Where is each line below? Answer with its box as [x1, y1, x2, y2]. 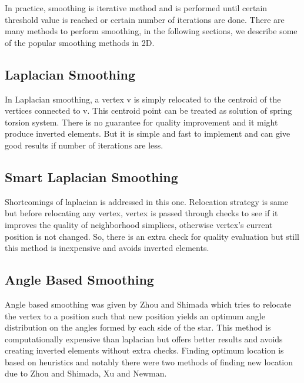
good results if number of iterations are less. [5, 138, 163, 151]
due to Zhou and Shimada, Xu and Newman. [5, 367, 167, 379]
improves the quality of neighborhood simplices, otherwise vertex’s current [5, 218, 273, 230]
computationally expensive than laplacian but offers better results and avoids [5, 332, 283, 345]
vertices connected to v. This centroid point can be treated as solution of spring [5, 104, 292, 117]
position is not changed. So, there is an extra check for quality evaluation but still [5, 230, 299, 242]
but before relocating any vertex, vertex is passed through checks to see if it [5, 207, 278, 219]
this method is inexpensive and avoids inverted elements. [5, 242, 209, 254]
